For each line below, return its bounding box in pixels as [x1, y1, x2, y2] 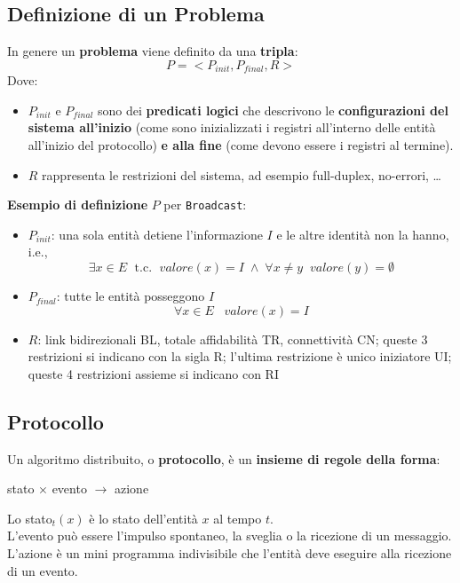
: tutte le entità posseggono [56, 287, 205, 305]
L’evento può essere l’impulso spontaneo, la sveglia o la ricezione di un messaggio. [7, 526, 452, 545]
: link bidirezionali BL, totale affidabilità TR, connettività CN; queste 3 [37, 329, 428, 348]
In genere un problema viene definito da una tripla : [7, 42, 298, 60]
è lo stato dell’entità [89, 508, 198, 527]
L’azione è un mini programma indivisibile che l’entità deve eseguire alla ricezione [7, 544, 452, 563]
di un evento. [7, 561, 78, 579]
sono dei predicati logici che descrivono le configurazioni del [97, 100, 448, 119]
